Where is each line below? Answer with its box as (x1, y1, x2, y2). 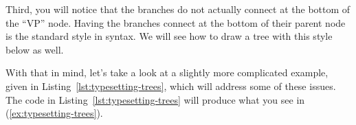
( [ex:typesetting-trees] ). (5, 106, 103, 120)
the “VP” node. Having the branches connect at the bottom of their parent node (5, 15, 346, 30)
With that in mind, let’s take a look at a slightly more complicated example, (5, 65, 329, 80)
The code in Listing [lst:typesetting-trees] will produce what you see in (5, 92, 305, 106)
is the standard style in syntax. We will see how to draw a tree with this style (5, 29, 333, 43)
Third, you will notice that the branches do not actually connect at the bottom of (5, 2, 351, 16)
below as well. (5, 42, 64, 56)
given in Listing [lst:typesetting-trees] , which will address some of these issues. (5, 78, 336, 93)
